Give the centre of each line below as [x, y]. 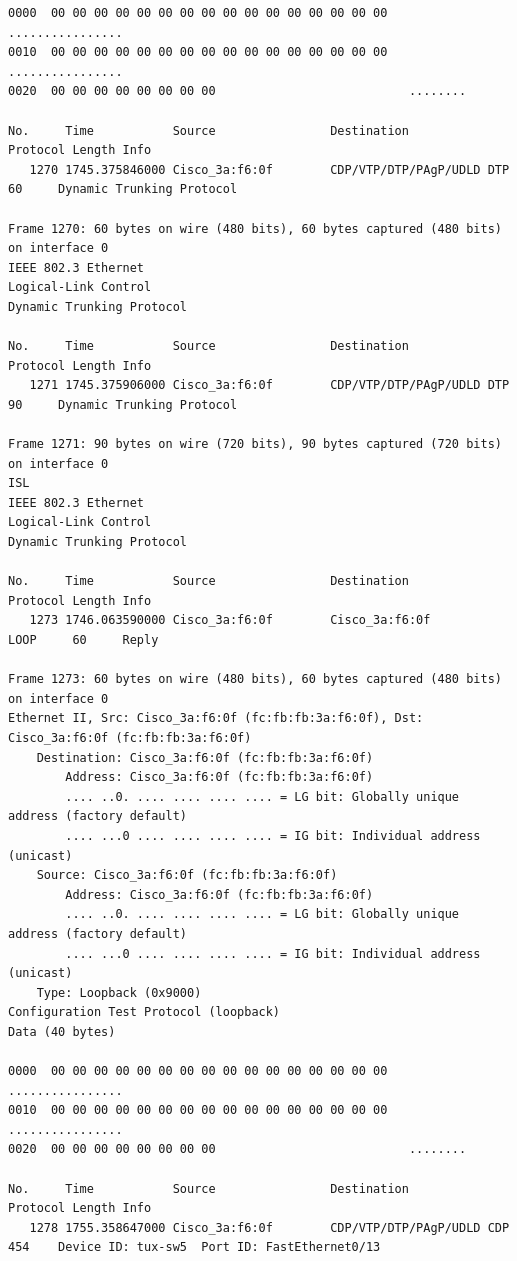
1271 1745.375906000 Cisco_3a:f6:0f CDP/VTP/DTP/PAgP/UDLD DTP [269, 385]
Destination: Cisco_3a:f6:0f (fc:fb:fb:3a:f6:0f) [205, 757]
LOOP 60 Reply [83, 640]
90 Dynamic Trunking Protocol [123, 404]
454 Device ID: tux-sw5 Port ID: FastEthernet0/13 [194, 1247]
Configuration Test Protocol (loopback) [144, 1012]
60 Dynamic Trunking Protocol [123, 189]
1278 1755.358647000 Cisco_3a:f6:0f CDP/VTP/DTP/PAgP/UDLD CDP [269, 1227]
